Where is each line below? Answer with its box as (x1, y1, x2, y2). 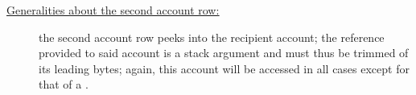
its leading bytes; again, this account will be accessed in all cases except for (39, 60, 410, 76)
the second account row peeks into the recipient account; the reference (39, 28, 385, 45)
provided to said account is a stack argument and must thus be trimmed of (39, 44, 409, 61)
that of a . (39, 76, 89, 93)
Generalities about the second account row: (6, 2, 220, 18)
